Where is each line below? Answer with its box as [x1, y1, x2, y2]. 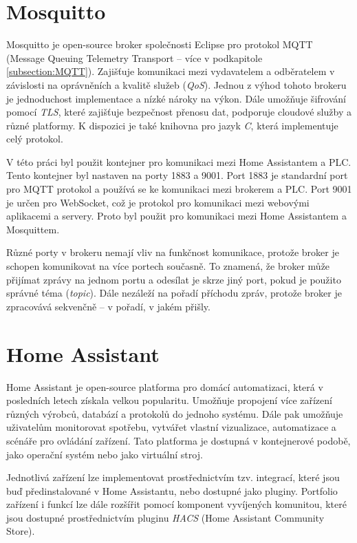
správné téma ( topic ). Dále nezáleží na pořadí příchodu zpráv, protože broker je [6, 286, 342, 300]
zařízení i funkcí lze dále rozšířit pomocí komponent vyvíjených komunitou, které [6, 497, 347, 511]
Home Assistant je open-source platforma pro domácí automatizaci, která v [6, 379, 323, 394]
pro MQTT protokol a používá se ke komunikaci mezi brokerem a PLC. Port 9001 [6, 182, 352, 196]
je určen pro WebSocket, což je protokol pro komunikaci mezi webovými [6, 195, 310, 209]
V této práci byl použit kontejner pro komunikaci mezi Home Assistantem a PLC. [6, 154, 351, 169]
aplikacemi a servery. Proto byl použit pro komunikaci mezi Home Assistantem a [6, 209, 347, 223]
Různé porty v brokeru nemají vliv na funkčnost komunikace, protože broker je [6, 245, 339, 259]
